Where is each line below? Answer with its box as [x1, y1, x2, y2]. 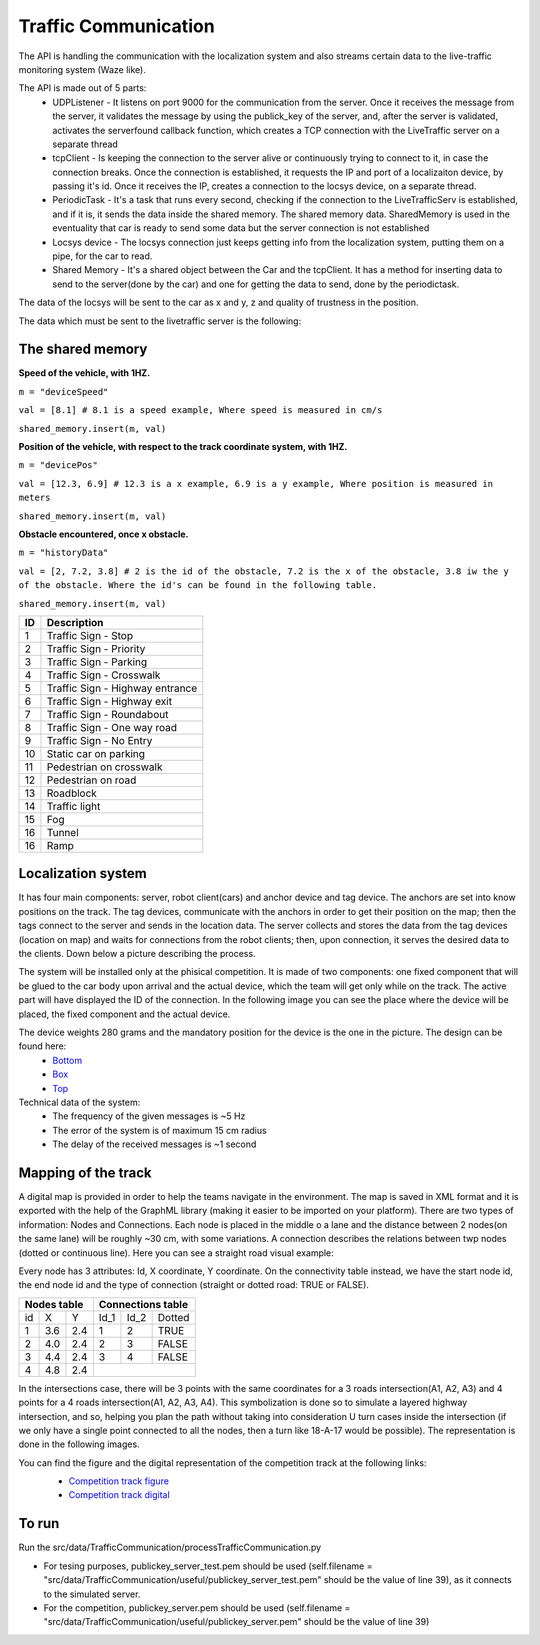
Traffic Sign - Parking [46, 655, 148, 669]
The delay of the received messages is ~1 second [52, 1138, 257, 1150]
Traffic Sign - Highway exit [46, 694, 173, 708]
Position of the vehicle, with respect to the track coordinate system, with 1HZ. [18, 441, 348, 453]
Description [46, 615, 104, 629]
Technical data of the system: [18, 1096, 141, 1108]
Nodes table [24, 1297, 84, 1311]
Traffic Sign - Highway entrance [46, 681, 198, 695]
